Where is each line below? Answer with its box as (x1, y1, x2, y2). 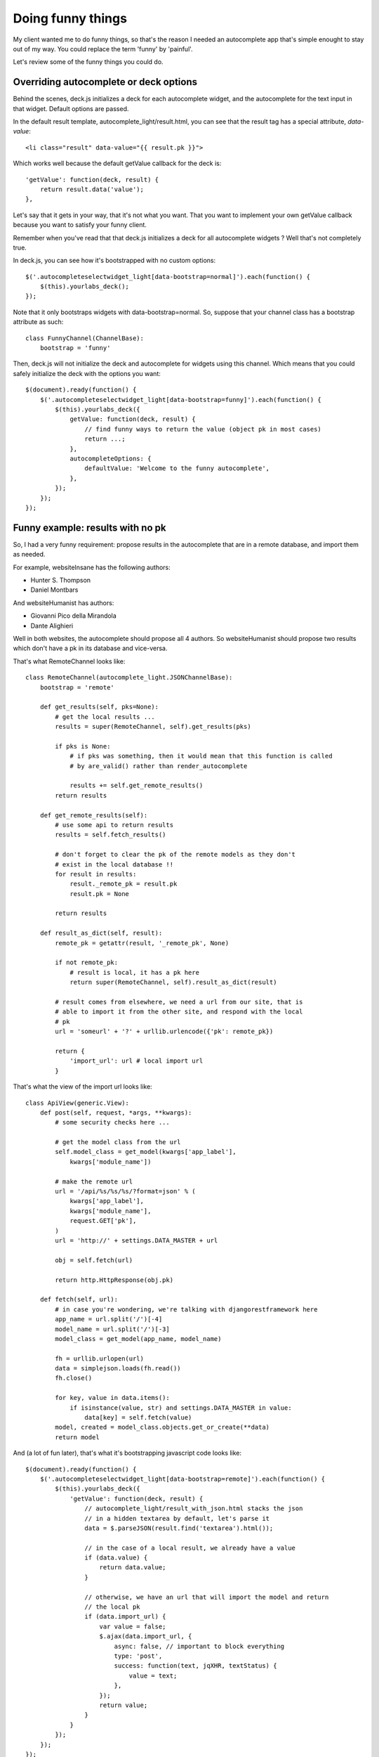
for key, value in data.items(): (55, 1394, 170, 1402)
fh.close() (55, 1374, 93, 1382)
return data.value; (99, 1564, 166, 1571)
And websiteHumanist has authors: (13, 598, 114, 607)
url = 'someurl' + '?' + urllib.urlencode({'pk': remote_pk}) (55, 1027, 274, 1036)
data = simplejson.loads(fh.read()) (55, 1364, 182, 1373)
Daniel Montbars (30, 585, 79, 594)
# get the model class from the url (55, 1139, 182, 1146)
